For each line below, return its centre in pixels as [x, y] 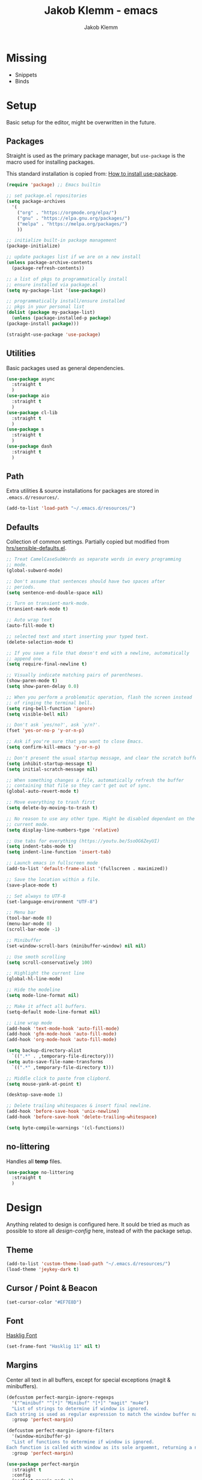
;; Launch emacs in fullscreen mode [52, 863]
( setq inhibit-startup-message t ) [50, 764]
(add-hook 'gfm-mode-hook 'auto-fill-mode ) [62, 1034]
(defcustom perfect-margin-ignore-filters [60, 1431]
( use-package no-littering [40, 1172]
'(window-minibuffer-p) [41, 1437]
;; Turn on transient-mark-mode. [48, 604]
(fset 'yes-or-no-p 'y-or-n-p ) [45, 731]
